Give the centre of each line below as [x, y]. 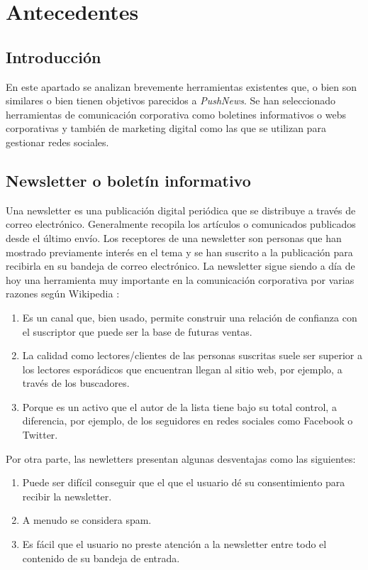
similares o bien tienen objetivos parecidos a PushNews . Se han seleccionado [171, 100]
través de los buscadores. [76, 383]
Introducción [54, 56]
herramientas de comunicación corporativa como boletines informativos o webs [176, 114]
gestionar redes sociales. [57, 142]
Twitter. [40, 435]
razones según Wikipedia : [63, 294]
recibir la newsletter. [67, 496]
